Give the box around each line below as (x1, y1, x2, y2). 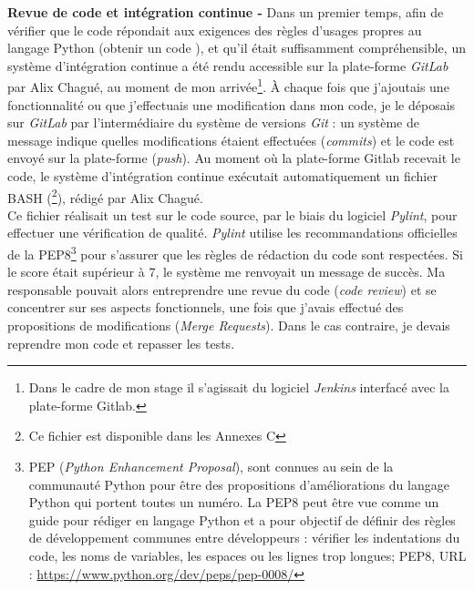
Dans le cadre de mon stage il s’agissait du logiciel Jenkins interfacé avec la (28, 378, 449, 397)
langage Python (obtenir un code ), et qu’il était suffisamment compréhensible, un (7, 38, 466, 57)
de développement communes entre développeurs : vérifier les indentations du (28, 528, 460, 547)
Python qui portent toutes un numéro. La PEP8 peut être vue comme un (28, 493, 439, 512)
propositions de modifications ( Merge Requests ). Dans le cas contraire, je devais (7, 316, 450, 335)
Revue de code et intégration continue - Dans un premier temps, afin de (7, 3, 444, 21)
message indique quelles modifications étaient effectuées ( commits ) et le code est (7, 130, 455, 149)
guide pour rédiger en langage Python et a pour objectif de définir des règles (28, 510, 456, 529)
